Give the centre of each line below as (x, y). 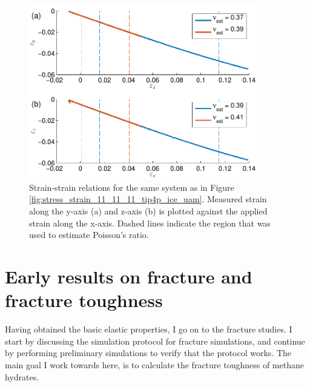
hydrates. (22, 376)
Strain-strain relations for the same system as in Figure (132, 187)
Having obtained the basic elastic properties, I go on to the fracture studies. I (149, 329)
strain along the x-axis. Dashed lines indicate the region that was (150, 223)
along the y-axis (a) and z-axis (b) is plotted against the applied (148, 211)
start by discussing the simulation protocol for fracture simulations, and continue (155, 341)
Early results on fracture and (129, 276)
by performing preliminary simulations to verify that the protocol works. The (148, 353)
